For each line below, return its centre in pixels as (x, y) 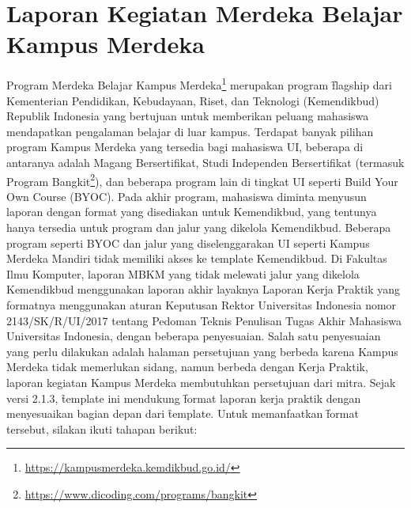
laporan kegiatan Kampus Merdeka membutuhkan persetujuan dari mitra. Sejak (201, 382)
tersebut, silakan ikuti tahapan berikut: (102, 428)
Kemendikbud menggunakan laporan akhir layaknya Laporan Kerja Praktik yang (204, 289)
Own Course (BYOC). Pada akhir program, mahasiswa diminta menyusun (187, 196)
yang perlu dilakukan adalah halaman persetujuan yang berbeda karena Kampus (202, 351)
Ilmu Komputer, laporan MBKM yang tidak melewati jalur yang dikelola (183, 273)
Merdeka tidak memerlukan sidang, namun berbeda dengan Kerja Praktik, (187, 367)
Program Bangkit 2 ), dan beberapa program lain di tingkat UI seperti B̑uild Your (202, 180)
